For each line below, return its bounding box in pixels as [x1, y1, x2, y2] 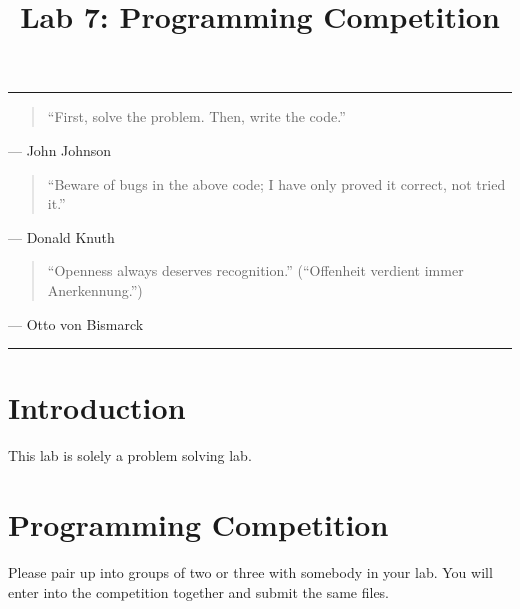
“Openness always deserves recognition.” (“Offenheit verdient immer [47, 260, 464, 281]
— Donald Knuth [8, 226, 115, 247]
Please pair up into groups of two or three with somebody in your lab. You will [8, 561, 493, 582]
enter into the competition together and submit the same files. [8, 581, 390, 602]
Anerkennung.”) [47, 279, 143, 300]
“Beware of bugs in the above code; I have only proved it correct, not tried [47, 173, 506, 194]
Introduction [8, 387, 186, 428]
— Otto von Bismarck [8, 313, 144, 334]
